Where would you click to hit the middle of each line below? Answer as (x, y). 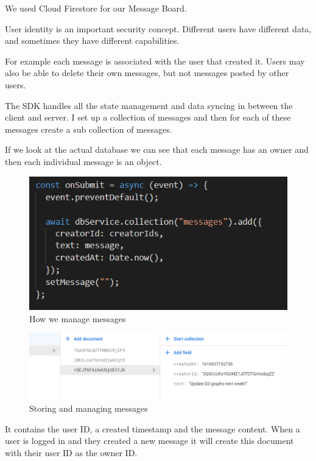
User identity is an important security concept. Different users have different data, (158, 28)
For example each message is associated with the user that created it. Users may (155, 61)
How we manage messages (78, 318)
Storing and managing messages (89, 408)
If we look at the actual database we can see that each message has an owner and (157, 150)
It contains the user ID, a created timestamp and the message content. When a (153, 428)
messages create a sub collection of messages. (89, 129)
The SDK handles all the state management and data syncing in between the (149, 105)
